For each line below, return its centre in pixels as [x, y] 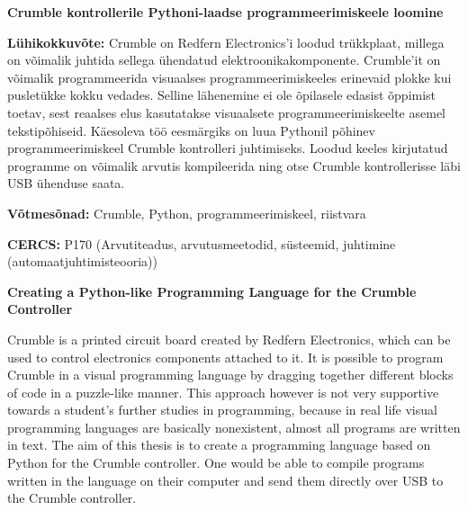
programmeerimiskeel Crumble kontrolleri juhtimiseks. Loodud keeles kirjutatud [228, 148]
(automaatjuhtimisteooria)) [82, 261]
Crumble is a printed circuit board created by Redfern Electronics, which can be [229, 339]
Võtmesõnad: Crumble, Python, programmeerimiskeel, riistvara [187, 213]
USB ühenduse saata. [66, 183]
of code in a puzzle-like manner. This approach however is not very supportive [223, 392]
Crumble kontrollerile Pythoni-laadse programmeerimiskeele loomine [225, 12]
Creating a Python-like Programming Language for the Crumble [212, 291]
